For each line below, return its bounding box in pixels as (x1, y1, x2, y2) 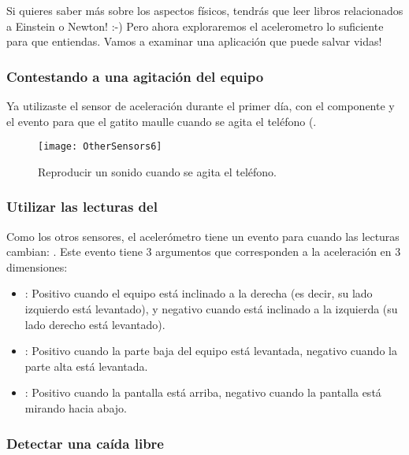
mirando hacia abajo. (24, 400, 127, 416)
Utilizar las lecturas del (6, 197, 158, 216)
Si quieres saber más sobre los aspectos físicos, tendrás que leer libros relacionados (6, 2, 403, 18)
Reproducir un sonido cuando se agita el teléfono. (38, 163, 277, 179)
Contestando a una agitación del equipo (6, 66, 264, 86)
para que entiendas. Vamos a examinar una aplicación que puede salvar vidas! (6, 33, 382, 50)
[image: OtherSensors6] (38, 141, 162, 153)
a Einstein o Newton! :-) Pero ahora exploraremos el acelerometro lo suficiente (6, 17, 384, 34)
